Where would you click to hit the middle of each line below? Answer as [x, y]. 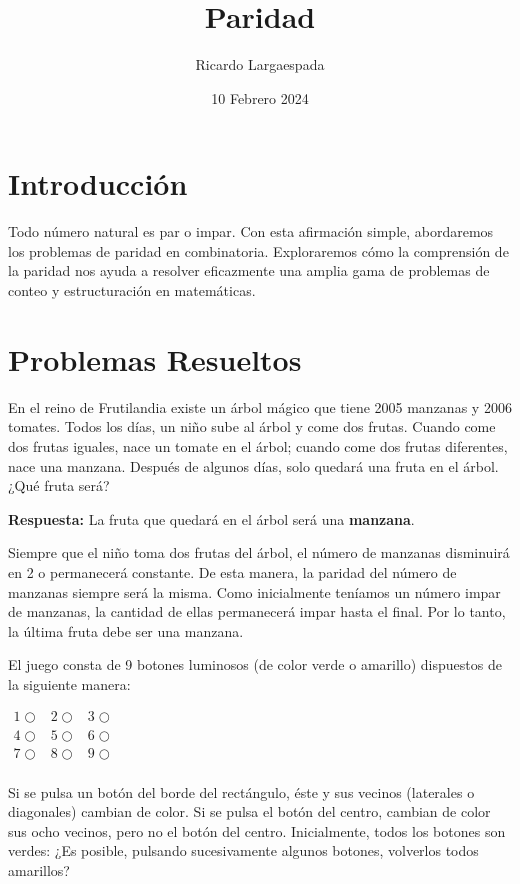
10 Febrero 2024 [260, 97]
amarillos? [39, 869]
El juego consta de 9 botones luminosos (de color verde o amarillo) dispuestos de [255, 664]
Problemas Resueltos [155, 358]
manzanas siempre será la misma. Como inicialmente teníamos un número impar [254, 591]
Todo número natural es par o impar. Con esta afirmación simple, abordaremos [251, 231]
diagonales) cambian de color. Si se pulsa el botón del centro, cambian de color [249, 811]
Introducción [98, 183]
